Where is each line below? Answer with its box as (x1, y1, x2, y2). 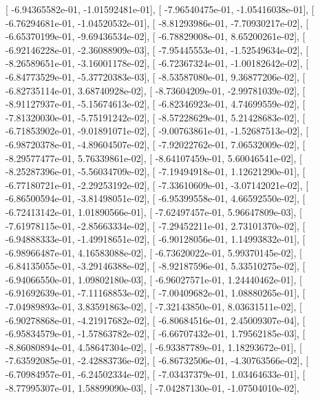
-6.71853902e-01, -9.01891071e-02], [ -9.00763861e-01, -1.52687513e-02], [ (6, 123, 309, 138)
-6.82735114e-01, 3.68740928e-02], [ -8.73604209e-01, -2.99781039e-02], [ (6, 83, 306, 97)
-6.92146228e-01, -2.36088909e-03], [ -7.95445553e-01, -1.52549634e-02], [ (6, 42, 309, 57)
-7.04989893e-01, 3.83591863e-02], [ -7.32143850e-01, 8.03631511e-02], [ (6, 299, 302, 314)
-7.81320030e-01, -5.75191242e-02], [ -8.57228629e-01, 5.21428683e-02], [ (6, 110, 306, 124)
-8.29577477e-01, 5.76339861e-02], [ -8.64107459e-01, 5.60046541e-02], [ (6, 150, 302, 165)
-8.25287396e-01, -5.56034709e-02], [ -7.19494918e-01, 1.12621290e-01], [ (6, 164, 306, 179)
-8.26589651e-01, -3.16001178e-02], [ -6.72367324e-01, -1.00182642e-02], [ (6, 56, 309, 70)
